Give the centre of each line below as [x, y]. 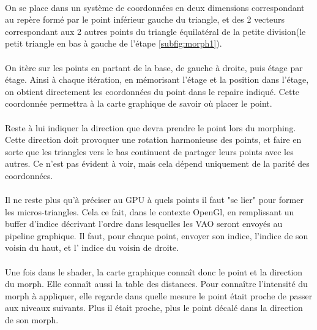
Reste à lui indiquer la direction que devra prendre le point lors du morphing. [151, 127]
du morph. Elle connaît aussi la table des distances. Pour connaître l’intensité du [156, 284]
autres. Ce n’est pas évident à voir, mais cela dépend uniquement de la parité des [157, 163]
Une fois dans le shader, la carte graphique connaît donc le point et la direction [154, 271]
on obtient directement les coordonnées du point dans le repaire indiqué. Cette [152, 91]
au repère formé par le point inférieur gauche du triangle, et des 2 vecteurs [145, 19]
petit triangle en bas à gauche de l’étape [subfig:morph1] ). [114, 43]
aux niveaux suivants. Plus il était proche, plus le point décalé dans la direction [154, 308]
